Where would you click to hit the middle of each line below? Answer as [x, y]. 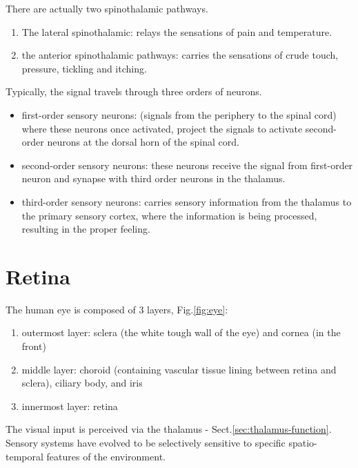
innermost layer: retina [70, 406]
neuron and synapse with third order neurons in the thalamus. [153, 178]
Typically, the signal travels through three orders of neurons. [134, 91]
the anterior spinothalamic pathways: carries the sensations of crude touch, [180, 55]
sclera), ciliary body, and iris [82, 383]
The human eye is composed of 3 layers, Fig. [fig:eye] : [117, 309]
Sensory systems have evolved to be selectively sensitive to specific [146, 442]
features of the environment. [106, 456]
